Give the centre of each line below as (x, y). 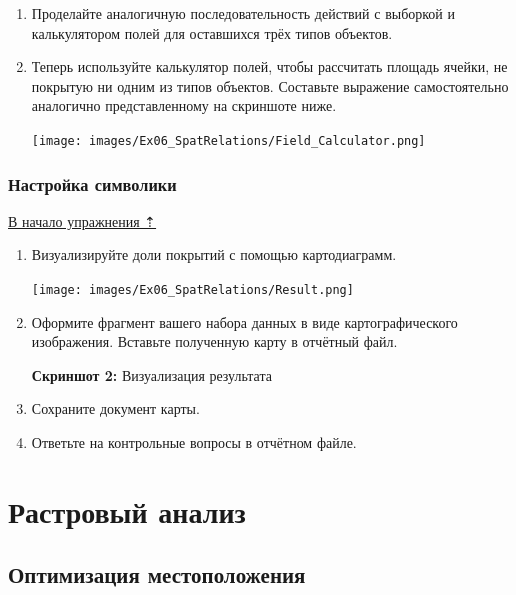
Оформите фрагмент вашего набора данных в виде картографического (244, 321)
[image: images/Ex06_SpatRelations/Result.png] (192, 290)
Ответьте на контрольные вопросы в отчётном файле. (194, 442)
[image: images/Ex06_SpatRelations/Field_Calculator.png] (228, 140)
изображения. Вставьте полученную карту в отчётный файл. (214, 341)
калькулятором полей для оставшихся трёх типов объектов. (212, 32)
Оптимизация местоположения (157, 574)
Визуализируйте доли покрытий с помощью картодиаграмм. (214, 254)
